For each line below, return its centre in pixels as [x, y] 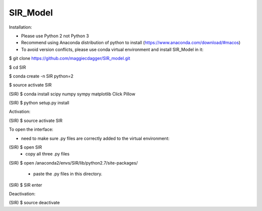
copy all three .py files [48, 154]
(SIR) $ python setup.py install [39, 103]
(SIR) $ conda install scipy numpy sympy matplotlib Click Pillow [72, 94]
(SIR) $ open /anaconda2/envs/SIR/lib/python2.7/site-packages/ [73, 163]
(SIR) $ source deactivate [34, 203]
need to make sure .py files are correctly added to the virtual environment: [95, 138]
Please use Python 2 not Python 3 [55, 36]
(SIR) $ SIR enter [25, 185]
